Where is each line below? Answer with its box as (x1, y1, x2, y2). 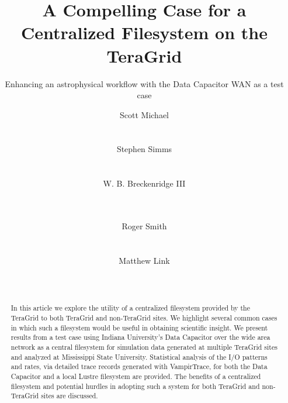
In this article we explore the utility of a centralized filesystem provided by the (11, 303, 251, 313)
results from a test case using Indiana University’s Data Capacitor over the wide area (11, 332, 270, 342)
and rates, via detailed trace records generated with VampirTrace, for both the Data (11, 361, 268, 371)
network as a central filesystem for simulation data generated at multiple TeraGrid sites (11, 342, 277, 352)
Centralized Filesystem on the (20, 20, 268, 44)
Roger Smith (122, 220, 167, 232)
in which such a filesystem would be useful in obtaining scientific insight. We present (11, 322, 268, 332)
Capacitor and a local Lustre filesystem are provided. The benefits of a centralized (11, 371, 261, 381)
